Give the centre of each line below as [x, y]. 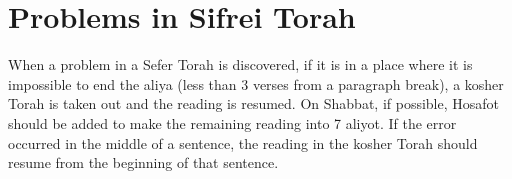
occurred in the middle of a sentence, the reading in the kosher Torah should [243, 142]
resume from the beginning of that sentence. [143, 162]
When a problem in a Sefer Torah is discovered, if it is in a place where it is [240, 64]
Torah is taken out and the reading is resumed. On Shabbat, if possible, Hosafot [254, 103]
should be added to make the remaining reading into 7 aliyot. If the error [232, 122]
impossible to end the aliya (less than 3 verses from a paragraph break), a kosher [256, 83]
